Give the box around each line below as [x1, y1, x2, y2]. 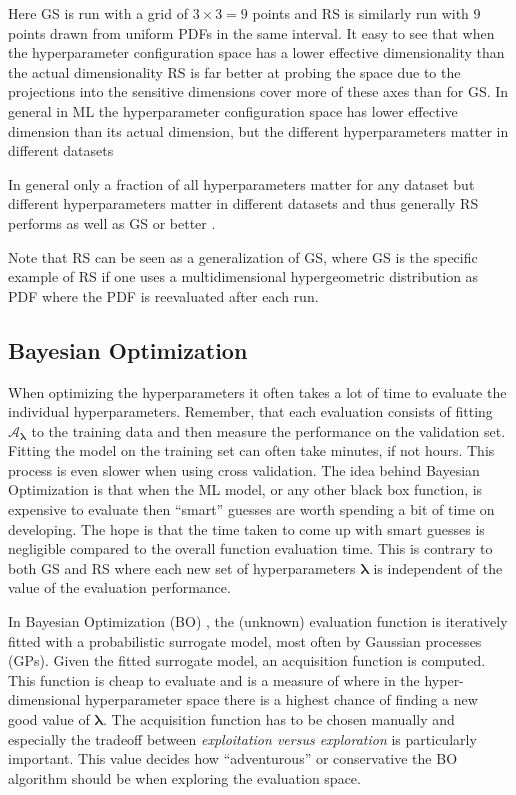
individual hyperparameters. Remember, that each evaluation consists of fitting [8, 401, 493, 422]
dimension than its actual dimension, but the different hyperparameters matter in [8, 120, 509, 141]
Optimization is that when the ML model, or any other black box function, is [8, 479, 483, 500]
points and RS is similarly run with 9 [252, 3, 481, 23]
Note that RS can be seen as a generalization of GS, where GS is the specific [8, 246, 478, 267]
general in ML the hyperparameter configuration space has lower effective [8, 100, 458, 121]
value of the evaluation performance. [8, 577, 231, 598]
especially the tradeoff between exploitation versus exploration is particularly [8, 728, 477, 749]
